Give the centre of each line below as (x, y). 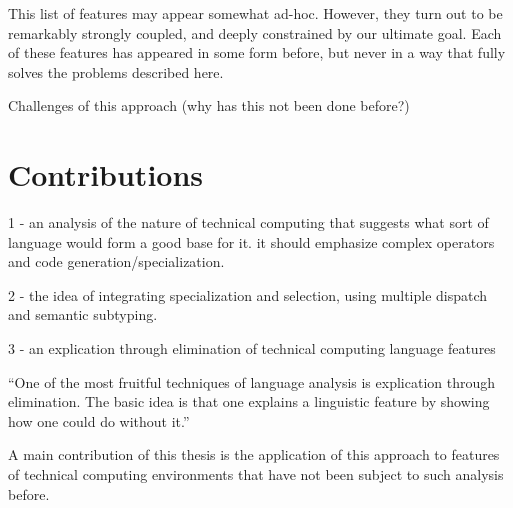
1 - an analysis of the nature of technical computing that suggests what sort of (248, 222)
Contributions (106, 174)
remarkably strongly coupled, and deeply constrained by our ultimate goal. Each (255, 32)
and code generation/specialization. (116, 261)
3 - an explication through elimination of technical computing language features (252, 348)
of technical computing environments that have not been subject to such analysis (256, 474)
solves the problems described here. (116, 71)
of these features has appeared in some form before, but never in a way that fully (257, 52)
